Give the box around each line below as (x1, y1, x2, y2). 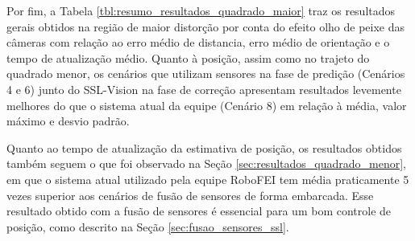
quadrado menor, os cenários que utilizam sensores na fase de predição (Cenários (6, 65, 405, 82)
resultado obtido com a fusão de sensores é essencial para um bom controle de (6, 202, 392, 219)
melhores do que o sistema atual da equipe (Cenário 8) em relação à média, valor (6, 96, 407, 113)
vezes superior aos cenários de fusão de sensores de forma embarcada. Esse (6, 186, 374, 203)
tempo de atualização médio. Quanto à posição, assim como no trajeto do (6, 49, 370, 66)
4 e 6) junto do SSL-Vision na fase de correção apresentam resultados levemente (6, 80, 401, 97)
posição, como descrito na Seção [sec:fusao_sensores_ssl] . (6, 218, 289, 235)
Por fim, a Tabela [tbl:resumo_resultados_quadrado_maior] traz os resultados (6, 2, 396, 18)
